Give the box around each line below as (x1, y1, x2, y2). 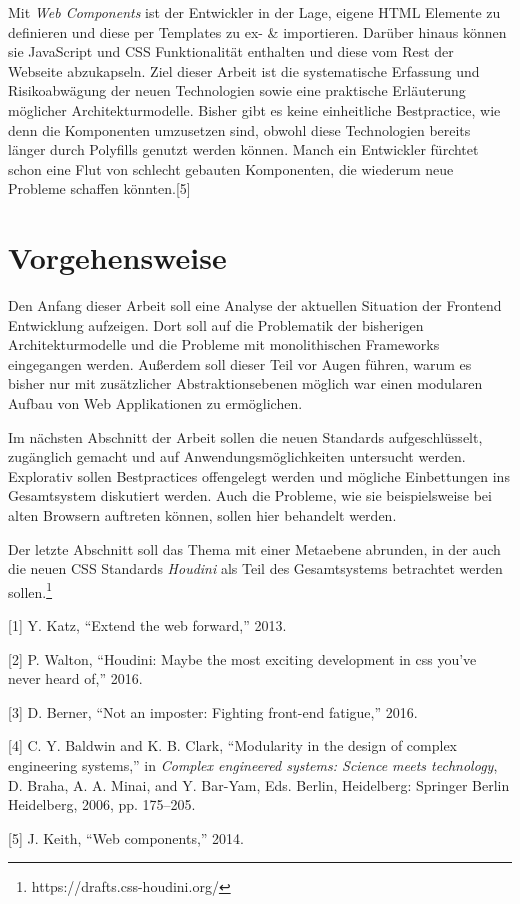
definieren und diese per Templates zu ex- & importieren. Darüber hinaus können (8, 21, 507, 42)
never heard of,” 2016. (8, 668, 143, 689)
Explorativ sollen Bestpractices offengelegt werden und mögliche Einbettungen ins (8, 465, 510, 486)
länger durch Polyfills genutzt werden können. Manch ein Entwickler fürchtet (8, 139, 479, 160)
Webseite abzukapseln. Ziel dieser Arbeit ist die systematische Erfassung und (8, 60, 480, 81)
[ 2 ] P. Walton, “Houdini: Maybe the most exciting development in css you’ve (8, 648, 477, 669)
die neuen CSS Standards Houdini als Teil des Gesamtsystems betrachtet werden (8, 558, 503, 579)
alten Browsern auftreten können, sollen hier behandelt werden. (8, 505, 397, 525)
